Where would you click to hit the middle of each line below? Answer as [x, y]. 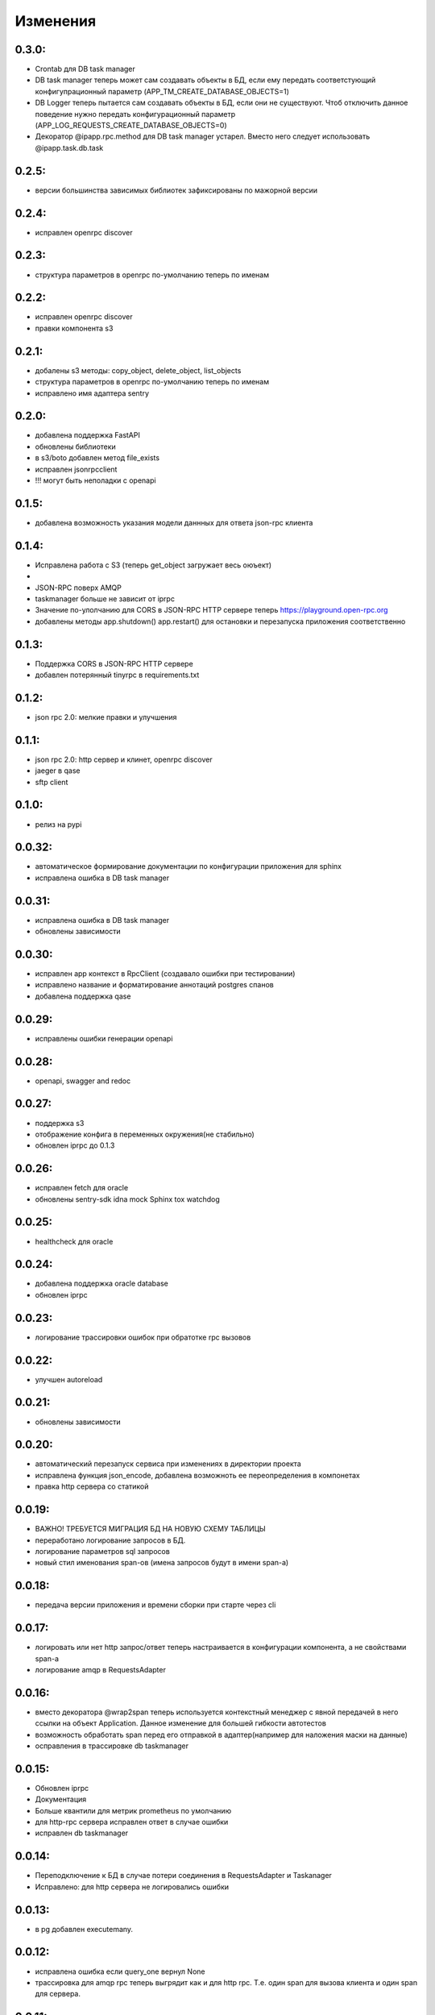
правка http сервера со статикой [92, 1486]
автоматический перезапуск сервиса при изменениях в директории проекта [168, 1464]
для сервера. [58, 1994]
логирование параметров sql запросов [103, 1551]
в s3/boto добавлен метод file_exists [97, 458]
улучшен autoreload [69, 1379]
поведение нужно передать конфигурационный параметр [135, 114]
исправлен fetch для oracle [82, 1188]
